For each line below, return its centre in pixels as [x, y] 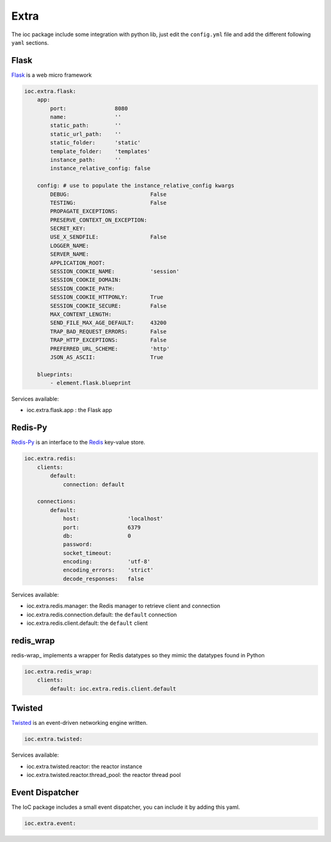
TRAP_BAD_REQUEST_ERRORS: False [108, 331]
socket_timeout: [87, 553]
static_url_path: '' [86, 134]
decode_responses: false [103, 579]
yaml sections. [30, 42]
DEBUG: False [108, 194]
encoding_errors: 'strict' [108, 570]
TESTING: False [108, 203]
